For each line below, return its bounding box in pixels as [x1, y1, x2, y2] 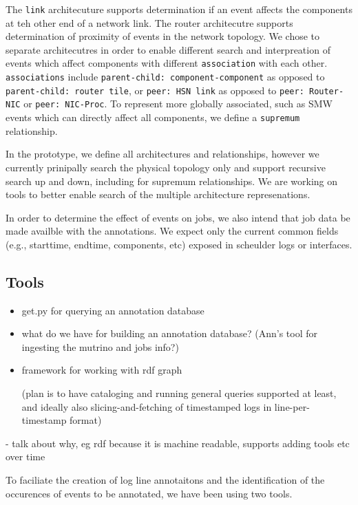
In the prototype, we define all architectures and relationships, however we [6, 147, 319, 161]
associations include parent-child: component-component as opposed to [6, 69, 325, 84]
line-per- [274, 399, 310, 413]
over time [6, 449, 45, 464]
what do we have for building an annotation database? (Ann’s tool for [21, 326, 318, 341]
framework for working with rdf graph [21, 363, 182, 377]
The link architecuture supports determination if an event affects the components [6, 2, 352, 16]
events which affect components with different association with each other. [6, 56, 328, 70]
